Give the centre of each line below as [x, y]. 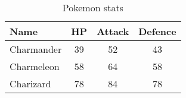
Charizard [30, 83]
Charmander [36, 49]
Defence [157, 31]
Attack [113, 31]
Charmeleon [35, 66]
